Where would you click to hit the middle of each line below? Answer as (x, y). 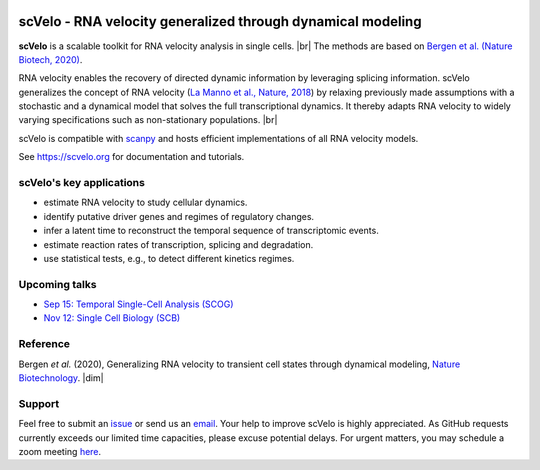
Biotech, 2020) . (50, 59)
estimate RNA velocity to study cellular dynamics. (145, 202)
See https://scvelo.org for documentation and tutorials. (131, 157)
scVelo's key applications (81, 183)
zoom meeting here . (60, 451)
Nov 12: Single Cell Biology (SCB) (112, 318)
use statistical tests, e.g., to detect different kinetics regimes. (169, 258)
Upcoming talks (57, 284)
